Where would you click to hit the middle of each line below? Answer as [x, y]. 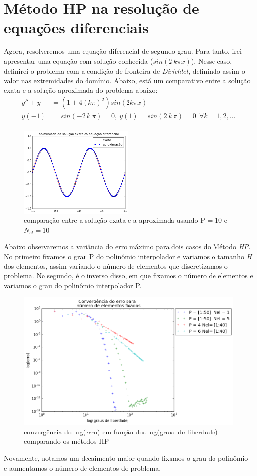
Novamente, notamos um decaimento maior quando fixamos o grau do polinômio [126, 458]
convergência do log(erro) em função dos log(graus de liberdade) [121, 431]
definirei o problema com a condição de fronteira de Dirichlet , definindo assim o [125, 70]
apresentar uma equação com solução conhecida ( [79, 61]
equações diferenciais [76, 27]
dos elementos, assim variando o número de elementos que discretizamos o [116, 266]
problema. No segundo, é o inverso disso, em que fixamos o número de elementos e [128, 276]
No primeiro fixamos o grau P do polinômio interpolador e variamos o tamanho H [128, 256]
